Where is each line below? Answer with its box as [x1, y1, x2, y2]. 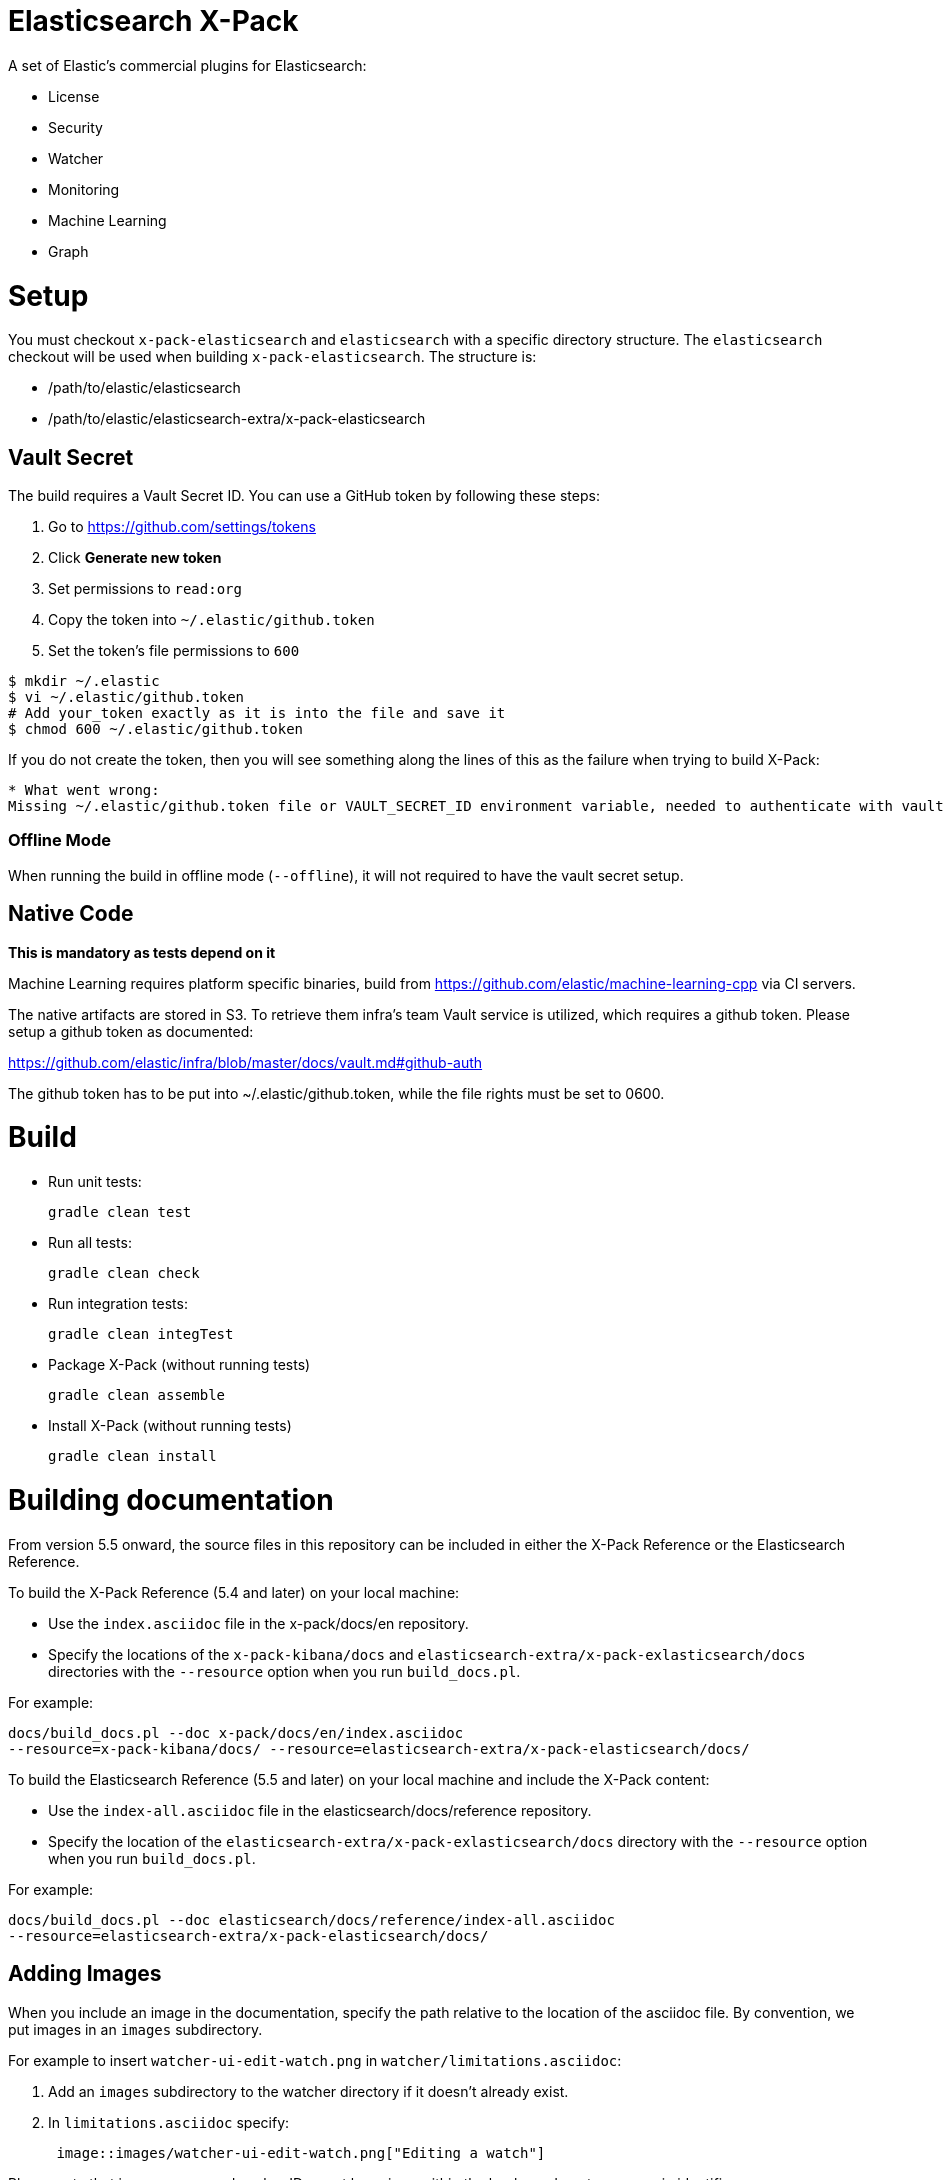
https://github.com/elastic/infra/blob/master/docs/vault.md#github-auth [8, 1053, 483, 1071]
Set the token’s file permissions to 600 [48, 642, 300, 660]
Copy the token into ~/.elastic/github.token [48, 611, 375, 629]
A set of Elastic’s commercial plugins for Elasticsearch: [8, 56, 367, 74]
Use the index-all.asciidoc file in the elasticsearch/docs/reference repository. [48, 1801, 592, 1819]
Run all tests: [48, 1234, 132, 1252]
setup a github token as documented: [8, 1022, 254, 1040]
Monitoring [48, 180, 120, 198]
